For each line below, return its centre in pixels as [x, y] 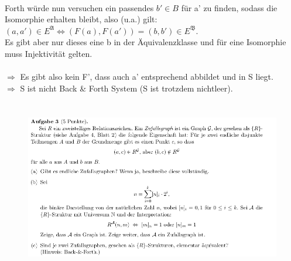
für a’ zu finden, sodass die [229, 7]
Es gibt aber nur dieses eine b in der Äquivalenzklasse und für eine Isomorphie [145, 42]
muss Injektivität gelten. [49, 53]
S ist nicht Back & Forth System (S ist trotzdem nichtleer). [126, 88]
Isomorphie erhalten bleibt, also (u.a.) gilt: [81, 19]
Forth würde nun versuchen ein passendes [79, 7]
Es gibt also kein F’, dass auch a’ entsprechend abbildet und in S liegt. [147, 77]
